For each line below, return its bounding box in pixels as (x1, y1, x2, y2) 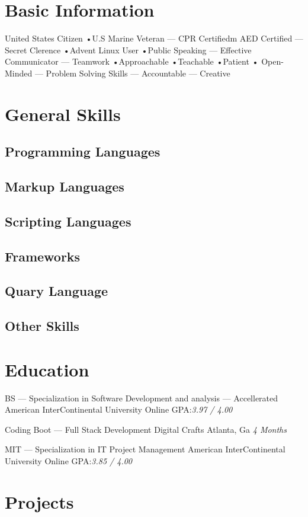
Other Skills (5, 317, 79, 335)
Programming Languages (5, 142, 161, 161)
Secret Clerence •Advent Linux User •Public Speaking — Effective (5, 43, 252, 56)
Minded (5, 66, 33, 79)
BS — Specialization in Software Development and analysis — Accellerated (5, 391, 278, 404)
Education (5, 357, 89, 381)
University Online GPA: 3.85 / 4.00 (5, 455, 133, 467)
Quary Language (5, 282, 108, 300)
